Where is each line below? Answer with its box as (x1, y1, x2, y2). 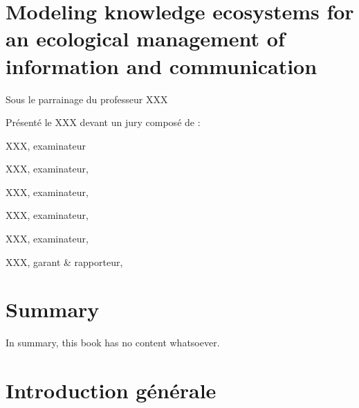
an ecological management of (6, 24, 285, 53)
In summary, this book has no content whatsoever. (6, 335, 220, 350)
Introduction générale (6, 376, 217, 405)
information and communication (6, 51, 317, 80)
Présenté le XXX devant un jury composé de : (6, 115, 201, 130)
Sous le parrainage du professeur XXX (6, 91, 168, 106)
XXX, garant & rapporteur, (6, 254, 123, 269)
